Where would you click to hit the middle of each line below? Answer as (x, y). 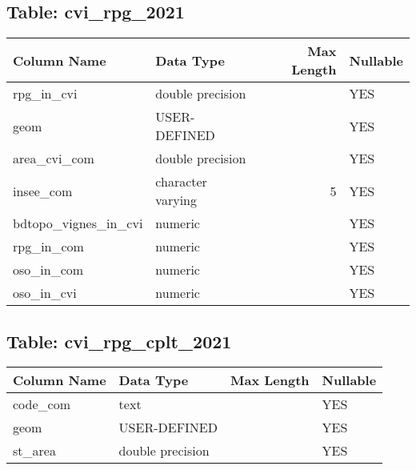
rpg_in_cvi (45, 94)
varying (176, 200)
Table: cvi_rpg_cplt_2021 (119, 341)
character (181, 182)
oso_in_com (48, 270)
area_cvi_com (54, 159)
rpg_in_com (48, 247)
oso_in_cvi (45, 293)
